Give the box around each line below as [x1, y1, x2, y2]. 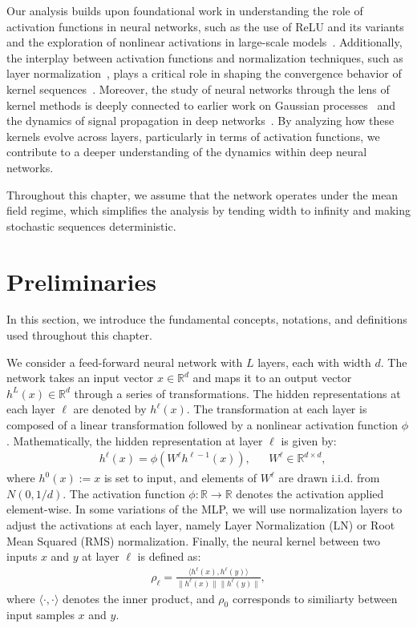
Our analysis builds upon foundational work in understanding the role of [6, 2, 363, 18]
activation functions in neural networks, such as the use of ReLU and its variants [6, 18, 404, 34]
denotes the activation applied [236, 485, 384, 501]
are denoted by [73, 401, 147, 417]
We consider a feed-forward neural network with [6, 353, 243, 370]
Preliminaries [6, 264, 156, 297]
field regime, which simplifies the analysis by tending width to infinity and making [6, 202, 411, 219]
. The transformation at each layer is [186, 401, 367, 417]
